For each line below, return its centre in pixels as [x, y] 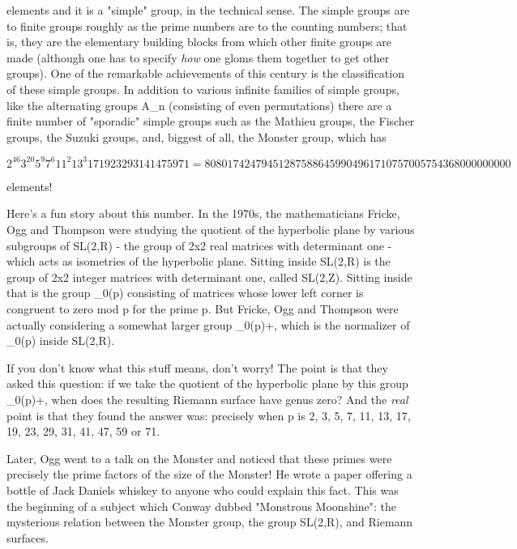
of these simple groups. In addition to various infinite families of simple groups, [203, 89]
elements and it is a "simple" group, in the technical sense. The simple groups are [208, 10]
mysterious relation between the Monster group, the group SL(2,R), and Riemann [210, 522]
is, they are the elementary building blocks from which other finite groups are [199, 42]
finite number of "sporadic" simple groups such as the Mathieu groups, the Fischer [211, 121]
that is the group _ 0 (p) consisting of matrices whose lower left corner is [185, 293]
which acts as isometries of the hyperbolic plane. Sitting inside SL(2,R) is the [199, 261]
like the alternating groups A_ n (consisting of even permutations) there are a [199, 105]
